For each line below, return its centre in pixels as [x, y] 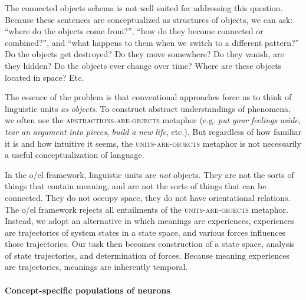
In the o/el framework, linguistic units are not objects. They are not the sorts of [149, 174]
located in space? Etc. [45, 77]
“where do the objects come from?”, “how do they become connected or [134, 31]
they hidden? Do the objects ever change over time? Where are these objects [143, 65]
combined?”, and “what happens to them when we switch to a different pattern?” [152, 42]
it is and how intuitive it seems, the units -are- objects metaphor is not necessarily [153, 143]
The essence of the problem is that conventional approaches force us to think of [148, 97]
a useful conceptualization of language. [75, 155]
